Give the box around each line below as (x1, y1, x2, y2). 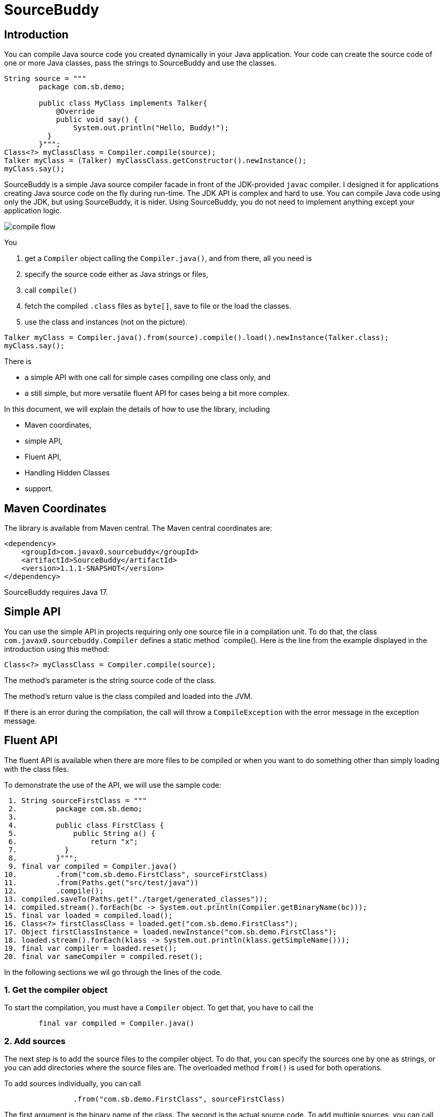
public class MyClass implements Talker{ (38, 99, 208, 108)
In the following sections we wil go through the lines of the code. (4, 967, 223, 976)
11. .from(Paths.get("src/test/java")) (4, 878, 199, 887)
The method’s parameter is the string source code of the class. (4, 675, 216, 685)
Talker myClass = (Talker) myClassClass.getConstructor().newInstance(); (4, 156, 307, 165)
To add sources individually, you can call (4, 1079, 141, 1088)
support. (25, 484, 53, 493)
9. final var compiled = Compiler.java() (8, 862, 177, 870)
